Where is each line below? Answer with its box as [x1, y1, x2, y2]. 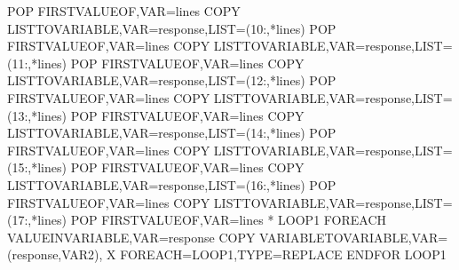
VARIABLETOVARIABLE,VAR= [259, 227, 448, 246]
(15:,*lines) [7, 158, 67, 177]
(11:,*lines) [7, 53, 67, 72]
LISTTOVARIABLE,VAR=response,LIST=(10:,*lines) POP [7, 19, 336, 37]
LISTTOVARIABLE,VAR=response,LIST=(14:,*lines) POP [7, 123, 336, 142]
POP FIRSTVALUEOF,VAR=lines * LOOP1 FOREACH [70, 210, 386, 229]
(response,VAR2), [7, 245, 103, 264]
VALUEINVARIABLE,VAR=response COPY [7, 227, 256, 246]
